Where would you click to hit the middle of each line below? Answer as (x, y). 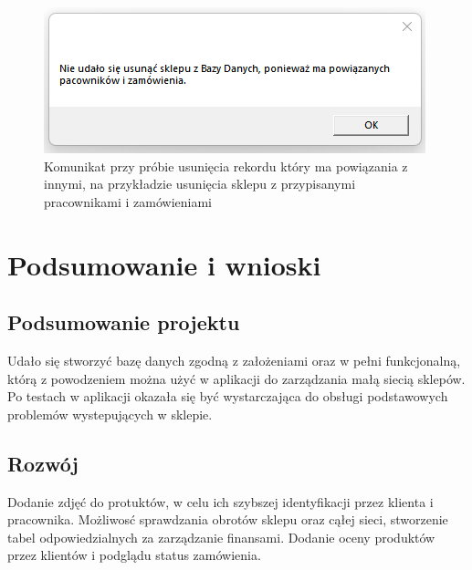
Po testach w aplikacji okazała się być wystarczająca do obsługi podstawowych (228, 396)
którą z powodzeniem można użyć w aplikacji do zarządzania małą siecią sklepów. (236, 378)
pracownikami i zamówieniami (128, 201)
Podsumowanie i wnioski (164, 264)
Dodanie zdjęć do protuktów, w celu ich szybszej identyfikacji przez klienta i (220, 501)
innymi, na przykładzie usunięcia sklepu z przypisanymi (200, 184)
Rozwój (43, 463)
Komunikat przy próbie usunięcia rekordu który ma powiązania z (226, 166)
